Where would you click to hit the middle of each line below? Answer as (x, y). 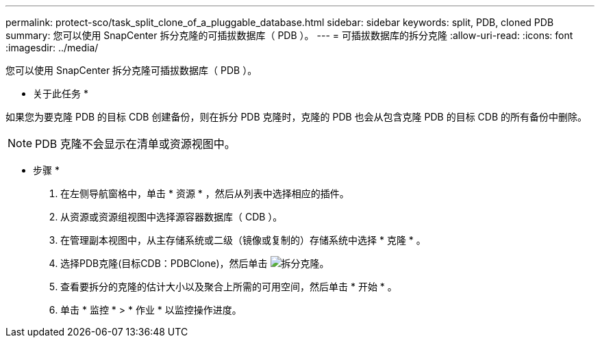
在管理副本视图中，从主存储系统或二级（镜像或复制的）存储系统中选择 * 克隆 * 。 (243, 240)
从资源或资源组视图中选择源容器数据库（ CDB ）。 (172, 217)
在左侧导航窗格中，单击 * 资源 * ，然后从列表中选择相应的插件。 (205, 193)
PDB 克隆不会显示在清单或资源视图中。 (135, 144)
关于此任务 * (61, 93)
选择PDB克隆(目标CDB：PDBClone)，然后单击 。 (195, 263)
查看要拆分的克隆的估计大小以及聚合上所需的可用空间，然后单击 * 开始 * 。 (229, 287)
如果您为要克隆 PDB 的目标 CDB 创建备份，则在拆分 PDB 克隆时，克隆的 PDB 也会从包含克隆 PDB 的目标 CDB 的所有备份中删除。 (297, 117)
